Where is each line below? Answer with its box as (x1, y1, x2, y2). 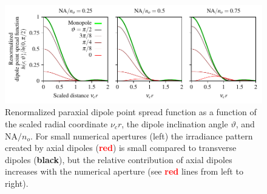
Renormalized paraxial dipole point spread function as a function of (5, 105, 257, 118)
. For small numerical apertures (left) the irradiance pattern (30, 129, 253, 142)
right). (5, 176, 29, 189)
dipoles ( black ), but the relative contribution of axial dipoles (5, 153, 232, 166)
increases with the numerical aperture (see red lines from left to (5, 165, 243, 178)
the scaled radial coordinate (5, 117, 108, 130)
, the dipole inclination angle (121, 117, 228, 130)
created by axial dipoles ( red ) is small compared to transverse (5, 141, 237, 154)
